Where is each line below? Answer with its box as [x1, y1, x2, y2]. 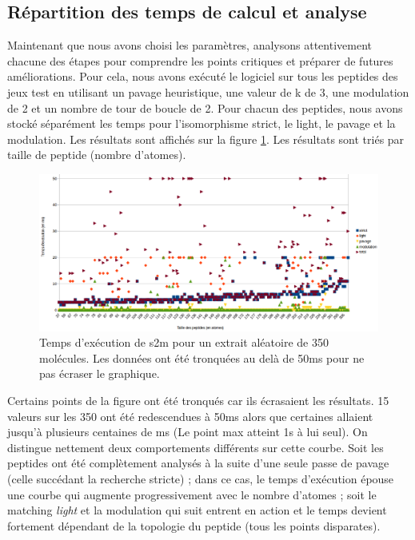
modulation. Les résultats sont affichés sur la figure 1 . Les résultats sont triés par [7, 130, 405, 147]
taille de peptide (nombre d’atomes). [7, 146, 186, 163]
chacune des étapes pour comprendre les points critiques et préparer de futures [7, 52, 393, 69]
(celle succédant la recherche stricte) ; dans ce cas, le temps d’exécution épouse [7, 470, 394, 486]
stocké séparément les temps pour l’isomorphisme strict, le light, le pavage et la [7, 115, 396, 132]
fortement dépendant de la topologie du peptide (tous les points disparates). [7, 517, 381, 534]
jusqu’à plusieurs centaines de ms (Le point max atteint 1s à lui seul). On [7, 423, 368, 440]
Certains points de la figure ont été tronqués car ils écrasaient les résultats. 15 [7, 392, 389, 408]
